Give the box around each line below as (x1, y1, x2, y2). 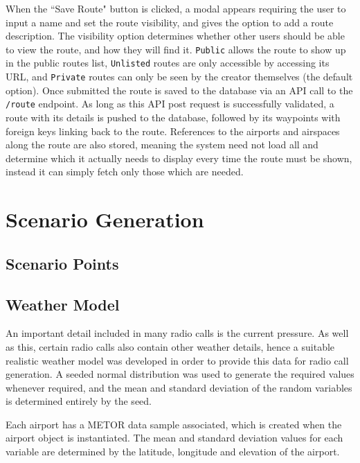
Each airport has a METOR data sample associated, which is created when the (6, 417, 342, 431)
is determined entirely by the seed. (6, 394, 152, 408)
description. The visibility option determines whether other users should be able (6, 28, 345, 43)
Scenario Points (6, 252, 119, 274)
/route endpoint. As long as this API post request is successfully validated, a (6, 96, 334, 111)
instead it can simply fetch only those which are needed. (6, 164, 244, 179)
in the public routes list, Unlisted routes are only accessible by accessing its (6, 55, 330, 70)
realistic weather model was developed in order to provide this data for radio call (6, 353, 349, 367)
